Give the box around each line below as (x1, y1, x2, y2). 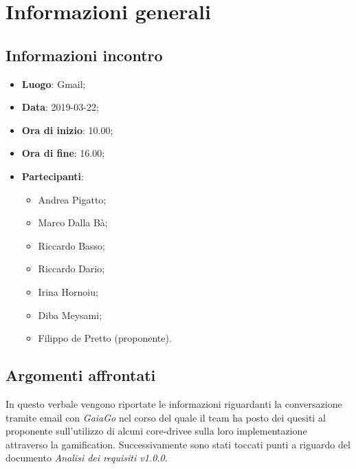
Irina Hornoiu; (38, 284, 98, 298)
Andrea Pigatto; (38, 192, 107, 206)
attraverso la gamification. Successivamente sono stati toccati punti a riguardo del (5, 437, 351, 451)
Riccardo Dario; (38, 261, 105, 276)
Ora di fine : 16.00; (21, 146, 105, 160)
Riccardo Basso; (38, 238, 105, 252)
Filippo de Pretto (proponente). (38, 331, 172, 345)
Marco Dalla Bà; (38, 215, 108, 230)
